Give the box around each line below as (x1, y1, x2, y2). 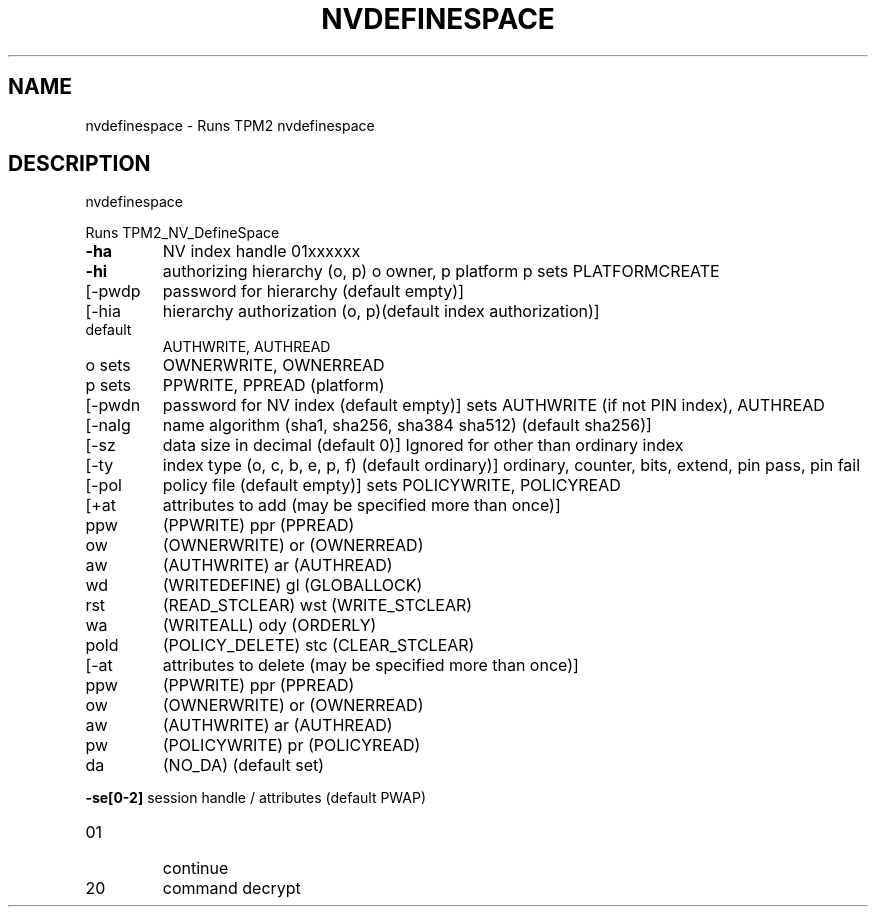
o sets (85, 355, 131, 376)
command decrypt (162, 878, 301, 899)
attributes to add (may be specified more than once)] (162, 495, 561, 516)
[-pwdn (85, 395, 141, 416)
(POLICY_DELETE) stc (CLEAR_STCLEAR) (162, 635, 475, 656)
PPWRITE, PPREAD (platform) (162, 375, 385, 396)
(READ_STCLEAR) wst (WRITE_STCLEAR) (162, 595, 473, 616)
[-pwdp (85, 281, 141, 302)
